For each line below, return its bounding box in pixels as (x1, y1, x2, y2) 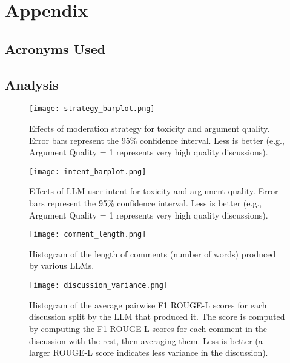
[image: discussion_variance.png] (29, 281, 168, 290)
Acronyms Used (5, 39, 106, 58)
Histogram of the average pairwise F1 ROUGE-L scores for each (29, 298, 267, 311)
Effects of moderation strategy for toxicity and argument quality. (29, 122, 270, 135)
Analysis (5, 75, 59, 93)
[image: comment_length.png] (29, 230, 147, 239)
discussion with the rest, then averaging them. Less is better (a (29, 334, 263, 347)
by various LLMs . (29, 259, 94, 272)
